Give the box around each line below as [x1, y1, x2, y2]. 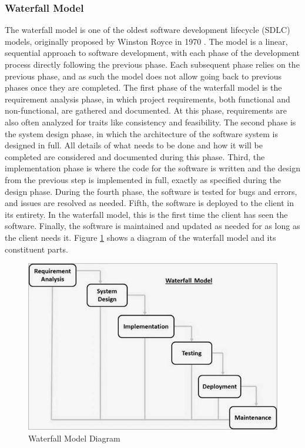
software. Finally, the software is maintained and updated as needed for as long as [5, 220, 300, 232]
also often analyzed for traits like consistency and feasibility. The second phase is [5, 115, 296, 128]
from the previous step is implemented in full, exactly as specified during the [5, 173, 281, 185]
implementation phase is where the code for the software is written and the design [5, 162, 300, 174]
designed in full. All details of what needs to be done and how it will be [5, 139, 263, 151]
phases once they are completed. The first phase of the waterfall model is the [5, 81, 282, 94]
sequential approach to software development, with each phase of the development [5, 47, 300, 59]
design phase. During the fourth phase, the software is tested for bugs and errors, [5, 185, 297, 197]
